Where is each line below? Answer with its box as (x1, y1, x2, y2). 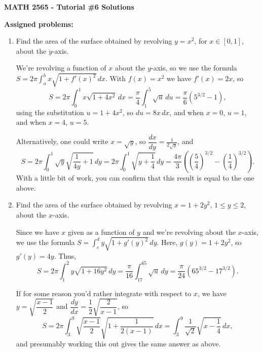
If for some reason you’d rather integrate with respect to (16, 288, 192, 298)
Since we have (16, 226, 59, 237)
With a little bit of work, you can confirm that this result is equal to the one (16, 172, 254, 183)
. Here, (157, 237, 178, 248)
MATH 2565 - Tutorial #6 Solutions (4, 2, 134, 12)
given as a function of (67, 226, 135, 237)
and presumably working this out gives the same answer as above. (16, 338, 221, 349)
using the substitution (16, 107, 84, 117)
